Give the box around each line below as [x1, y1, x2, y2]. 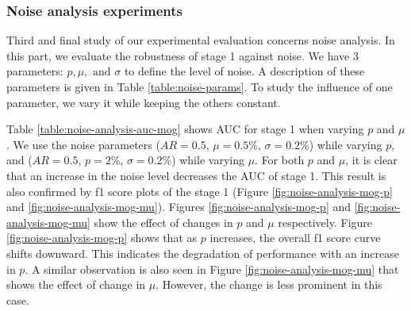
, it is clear [345, 152, 398, 168]
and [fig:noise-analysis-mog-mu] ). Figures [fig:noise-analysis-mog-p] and [6, 198, 351, 215]
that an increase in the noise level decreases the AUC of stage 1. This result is [6, 167, 386, 183]
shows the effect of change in [6, 276, 146, 293]
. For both [255, 152, 305, 168]
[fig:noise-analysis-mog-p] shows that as [6, 229, 198, 246]
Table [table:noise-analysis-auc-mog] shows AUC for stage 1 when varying [6, 121, 364, 137]
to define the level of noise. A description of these [124, 63, 365, 79]
